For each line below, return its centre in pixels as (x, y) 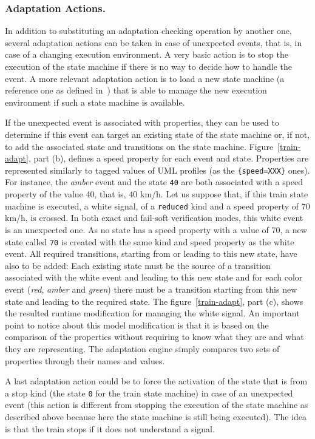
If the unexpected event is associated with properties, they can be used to (142, 122)
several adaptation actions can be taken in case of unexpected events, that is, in (154, 42)
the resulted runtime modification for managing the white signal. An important (152, 313)
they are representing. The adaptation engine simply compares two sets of (142, 348)
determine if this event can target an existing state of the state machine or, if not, (157, 134)
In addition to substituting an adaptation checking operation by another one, (148, 31)
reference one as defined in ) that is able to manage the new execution (136, 90)
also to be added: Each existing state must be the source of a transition (138, 265)
